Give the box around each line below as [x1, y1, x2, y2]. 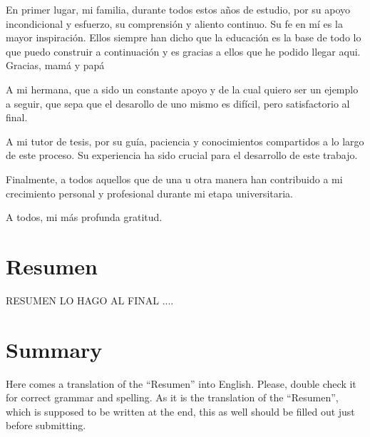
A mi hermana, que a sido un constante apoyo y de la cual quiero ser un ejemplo [6, 81, 359, 96]
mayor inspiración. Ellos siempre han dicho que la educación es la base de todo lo [6, 30, 361, 45]
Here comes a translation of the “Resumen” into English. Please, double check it [6, 376, 356, 391]
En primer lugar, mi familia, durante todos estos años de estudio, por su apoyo [6, 2, 351, 16]
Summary [6, 334, 103, 364]
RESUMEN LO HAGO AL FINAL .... [6, 292, 174, 307]
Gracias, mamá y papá [6, 58, 105, 73]
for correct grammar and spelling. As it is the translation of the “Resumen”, [6, 390, 339, 405]
